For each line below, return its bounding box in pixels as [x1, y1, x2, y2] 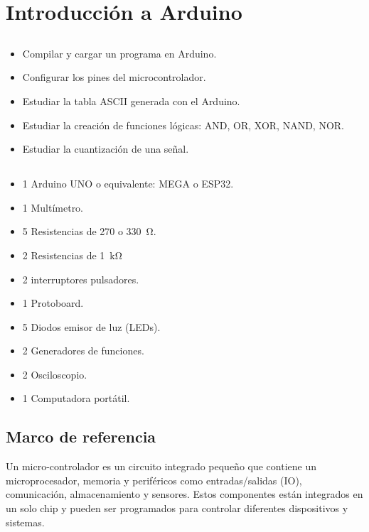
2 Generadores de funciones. [22, 343, 144, 358]
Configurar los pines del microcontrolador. [22, 70, 206, 85]
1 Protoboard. [22, 295, 84, 310]
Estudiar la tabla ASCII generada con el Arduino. [22, 93, 240, 108]
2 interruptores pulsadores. [22, 271, 139, 286]
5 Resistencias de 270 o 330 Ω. [22, 224, 156, 239]
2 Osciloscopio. [22, 367, 87, 381]
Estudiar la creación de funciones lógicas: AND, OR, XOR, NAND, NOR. [22, 117, 344, 132]
